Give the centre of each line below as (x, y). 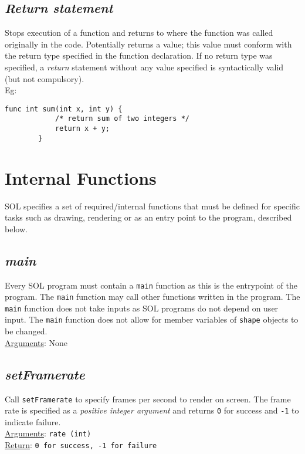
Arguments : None (36, 342)
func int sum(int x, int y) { (64, 109)
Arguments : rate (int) (48, 433)
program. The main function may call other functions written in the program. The (152, 297)
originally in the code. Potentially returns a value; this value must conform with (148, 44)
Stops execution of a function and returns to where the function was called (139, 33)
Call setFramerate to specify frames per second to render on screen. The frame (148, 399)
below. (16, 228)
